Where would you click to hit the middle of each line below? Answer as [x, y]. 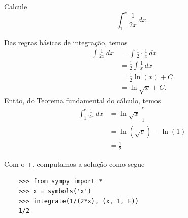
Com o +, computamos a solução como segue [74, 164]
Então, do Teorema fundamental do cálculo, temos [83, 100]
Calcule [16, 6]
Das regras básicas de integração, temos [66, 42]
